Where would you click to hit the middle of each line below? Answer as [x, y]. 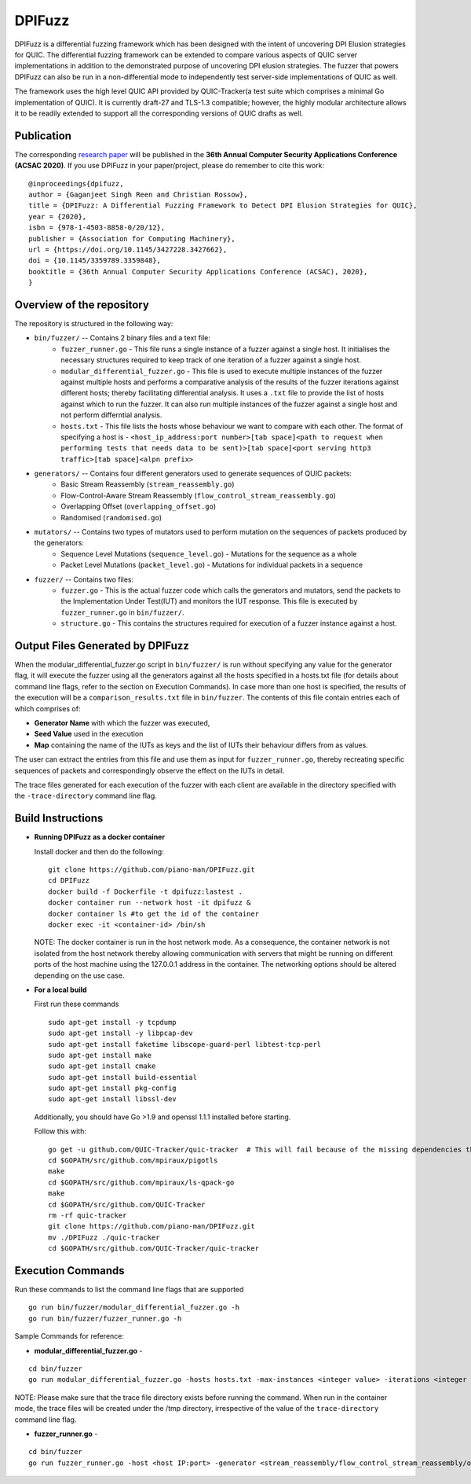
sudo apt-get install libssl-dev [112, 1099]
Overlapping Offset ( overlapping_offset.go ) [139, 506]
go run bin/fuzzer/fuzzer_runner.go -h [105, 1318]
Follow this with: [60, 1131]
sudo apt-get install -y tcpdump [112, 1022]
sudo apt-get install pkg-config [112, 1088]
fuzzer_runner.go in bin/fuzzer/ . [122, 612]
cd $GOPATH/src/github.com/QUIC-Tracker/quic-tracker [153, 1249]
